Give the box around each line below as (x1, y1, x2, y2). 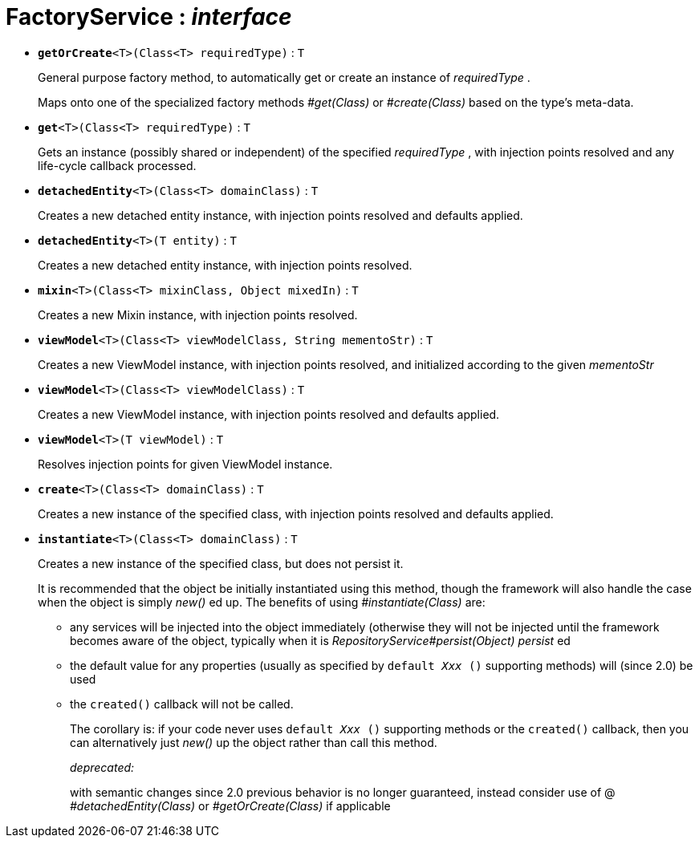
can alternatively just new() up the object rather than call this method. (70, 735, 437, 749)
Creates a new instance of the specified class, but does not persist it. (38, 556, 404, 570)
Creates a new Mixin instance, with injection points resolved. (38, 307, 358, 322)
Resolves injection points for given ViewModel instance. (38, 456, 333, 471)
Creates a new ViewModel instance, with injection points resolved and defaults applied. (38, 407, 500, 421)
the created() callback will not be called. (70, 696, 294, 711)
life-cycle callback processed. (38, 158, 197, 172)
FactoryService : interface (6, 3, 292, 30)
